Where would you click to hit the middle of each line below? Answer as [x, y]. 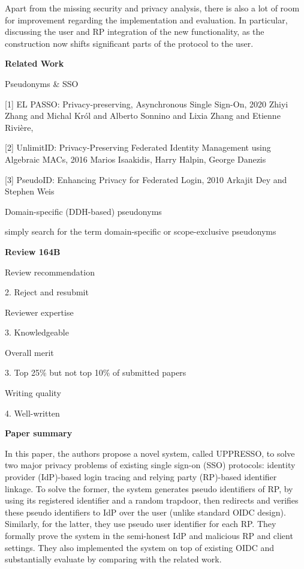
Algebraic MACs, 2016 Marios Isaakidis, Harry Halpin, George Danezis [136, 159]
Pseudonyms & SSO [42, 83]
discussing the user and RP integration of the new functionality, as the [135, 32]
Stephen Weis [30, 191]
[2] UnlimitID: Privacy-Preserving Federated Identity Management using [138, 147]
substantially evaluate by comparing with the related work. [113, 559]
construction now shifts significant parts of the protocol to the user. [129, 43]
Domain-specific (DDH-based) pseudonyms [83, 211]
